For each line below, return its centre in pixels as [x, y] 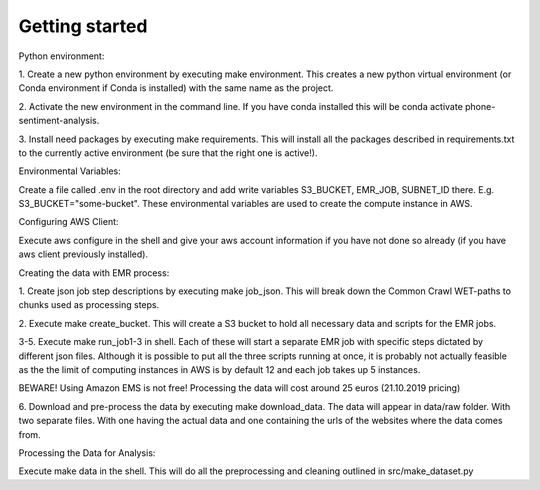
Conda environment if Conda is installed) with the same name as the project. [176, 88]
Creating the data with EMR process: [94, 272]
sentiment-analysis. [59, 121]
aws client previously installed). [83, 254]
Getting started [83, 26]
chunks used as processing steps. [89, 305]
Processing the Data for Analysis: [87, 452]
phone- [480, 106]
